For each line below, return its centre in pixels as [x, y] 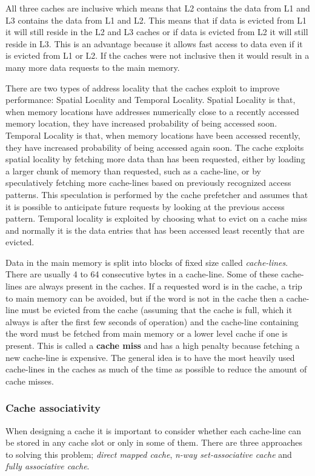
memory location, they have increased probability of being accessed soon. [141, 123]
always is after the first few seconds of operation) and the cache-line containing [152, 321]
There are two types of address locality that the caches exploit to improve [143, 88]
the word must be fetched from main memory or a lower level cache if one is [147, 333]
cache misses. [30, 381]
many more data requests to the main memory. [93, 67]
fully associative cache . [48, 466]
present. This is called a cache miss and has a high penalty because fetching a [153, 345]
